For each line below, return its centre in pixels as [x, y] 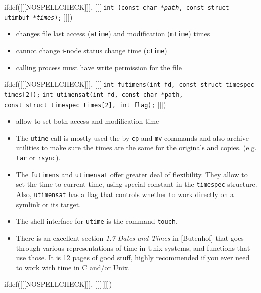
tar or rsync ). [38, 158]
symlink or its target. [49, 204]
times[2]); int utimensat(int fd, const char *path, [94, 95]
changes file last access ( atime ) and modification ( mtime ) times [113, 33]
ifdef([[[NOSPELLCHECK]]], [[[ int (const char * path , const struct [117, 7]
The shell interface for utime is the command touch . [97, 221]
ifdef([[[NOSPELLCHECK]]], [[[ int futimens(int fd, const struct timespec [129, 84]
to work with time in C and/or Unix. [73, 267]
